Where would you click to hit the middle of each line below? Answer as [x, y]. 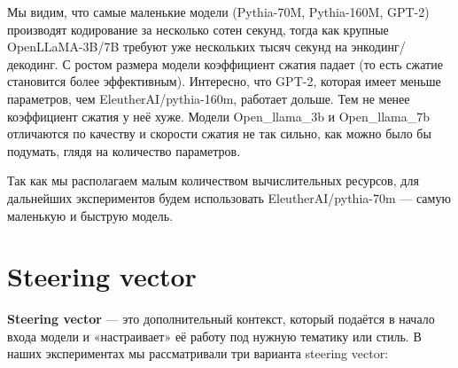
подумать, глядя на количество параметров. [124, 150]
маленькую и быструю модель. [90, 215]
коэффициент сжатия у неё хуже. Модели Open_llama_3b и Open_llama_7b [219, 116]
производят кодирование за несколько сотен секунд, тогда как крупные [198, 29]
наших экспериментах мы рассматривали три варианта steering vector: [198, 353]
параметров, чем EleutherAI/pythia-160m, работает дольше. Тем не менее [209, 98]
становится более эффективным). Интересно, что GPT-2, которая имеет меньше [224, 81]
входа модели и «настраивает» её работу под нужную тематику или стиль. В [214, 336]
